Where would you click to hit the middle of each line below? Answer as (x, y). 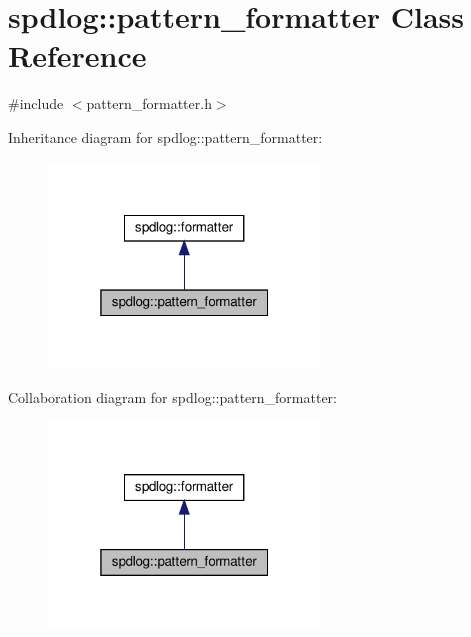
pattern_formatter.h (149, 103)
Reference (77, 55)
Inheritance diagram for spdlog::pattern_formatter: (165, 136)
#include (36, 103)
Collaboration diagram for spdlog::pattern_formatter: (172, 396)
